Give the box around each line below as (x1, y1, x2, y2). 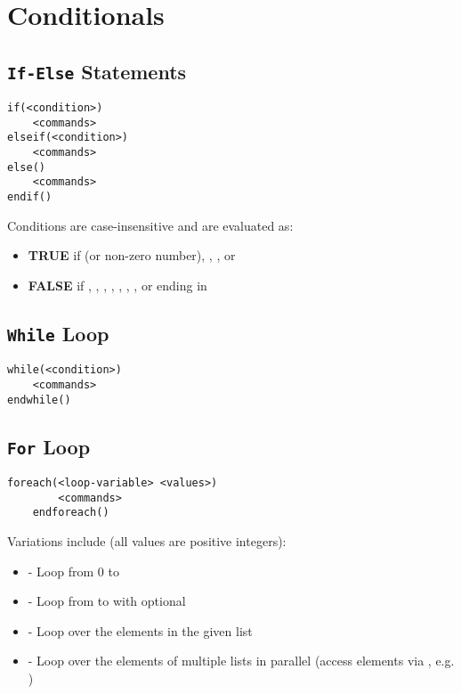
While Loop (7, 319, 109, 347)
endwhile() (7, 393, 71, 406)
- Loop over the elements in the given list (28, 621, 253, 640)
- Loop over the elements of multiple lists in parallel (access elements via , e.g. (28, 651, 455, 670)
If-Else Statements (7, 57, 187, 85)
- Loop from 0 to (28, 561, 119, 580)
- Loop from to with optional (28, 592, 186, 610)
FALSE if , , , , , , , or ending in (28, 275, 207, 294)
